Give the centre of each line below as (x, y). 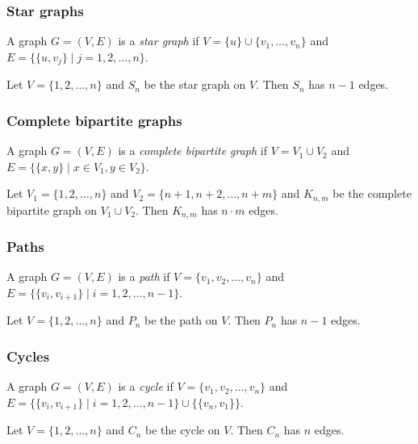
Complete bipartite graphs (94, 120)
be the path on (181, 320)
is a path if (144, 276)
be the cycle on (182, 430)
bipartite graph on (52, 209)
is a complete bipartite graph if (193, 151)
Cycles (28, 356)
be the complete (372, 193)
